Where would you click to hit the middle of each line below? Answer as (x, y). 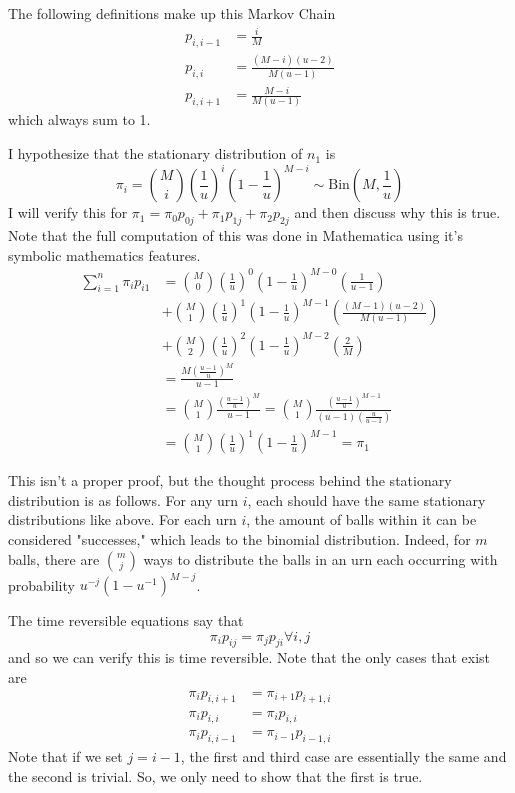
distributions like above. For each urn (122, 519)
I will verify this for (68, 212)
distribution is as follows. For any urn (123, 499)
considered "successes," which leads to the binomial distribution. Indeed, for (239, 538)
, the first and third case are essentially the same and (343, 756)
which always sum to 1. (79, 119)
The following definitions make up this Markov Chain (172, 13)
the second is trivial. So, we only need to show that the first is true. (215, 775)
